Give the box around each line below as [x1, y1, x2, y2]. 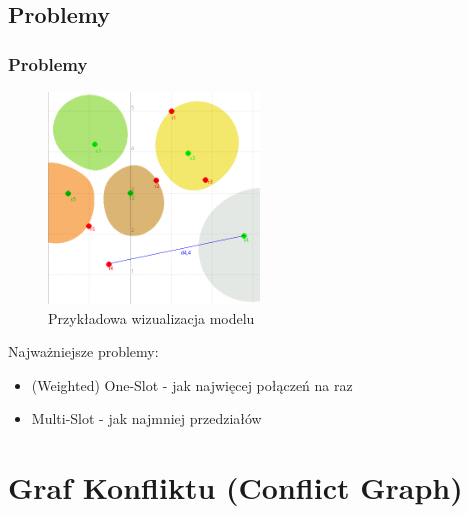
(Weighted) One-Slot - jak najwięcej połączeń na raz [31, 374, 353, 395]
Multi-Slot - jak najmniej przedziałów [31, 408, 262, 429]
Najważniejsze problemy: [8, 341, 159, 362]
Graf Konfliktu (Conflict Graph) [8, 467, 463, 508]
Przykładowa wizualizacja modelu [48, 307, 255, 328]
